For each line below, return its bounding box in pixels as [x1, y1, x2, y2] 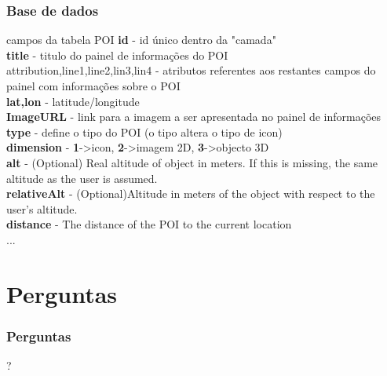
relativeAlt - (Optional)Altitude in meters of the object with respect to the [6, 185, 375, 202]
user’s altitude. [6, 200, 78, 217]
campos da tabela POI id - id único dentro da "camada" [6, 31, 276, 48]
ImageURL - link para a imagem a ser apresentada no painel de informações [6, 108, 382, 125]
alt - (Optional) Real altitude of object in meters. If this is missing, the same [6, 154, 378, 170]
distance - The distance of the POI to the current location [6, 216, 292, 232]
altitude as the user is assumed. [6, 170, 158, 186]
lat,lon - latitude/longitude [6, 93, 140, 109]
